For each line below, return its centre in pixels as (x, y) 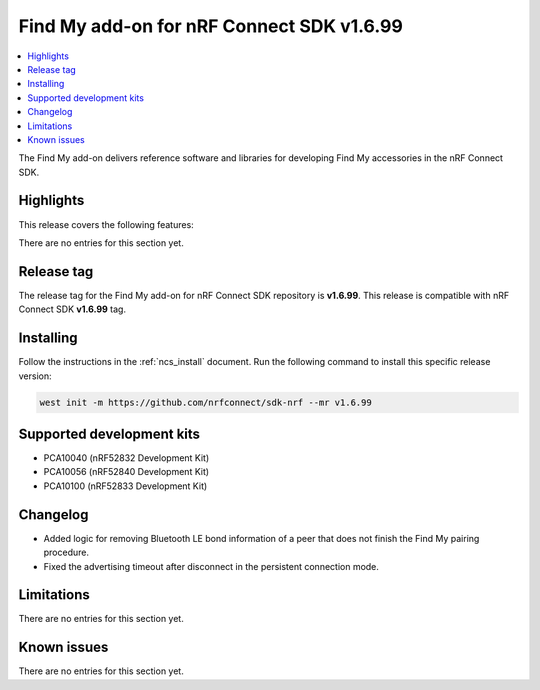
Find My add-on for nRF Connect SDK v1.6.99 (211, 26)
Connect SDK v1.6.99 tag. (72, 309)
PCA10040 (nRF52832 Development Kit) (126, 458)
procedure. (66, 552)
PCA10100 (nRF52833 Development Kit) (125, 486)
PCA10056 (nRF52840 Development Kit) (126, 472)
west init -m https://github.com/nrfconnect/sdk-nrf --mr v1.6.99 (205, 402)
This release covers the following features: (106, 224)
